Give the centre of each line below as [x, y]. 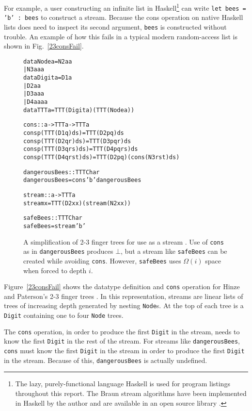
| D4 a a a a [36, 102]
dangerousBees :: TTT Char [62, 172]
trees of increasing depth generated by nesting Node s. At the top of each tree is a [124, 305]
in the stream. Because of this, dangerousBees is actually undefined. [106, 360]
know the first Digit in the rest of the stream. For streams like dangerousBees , [122, 341]
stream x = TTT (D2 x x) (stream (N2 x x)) [77, 203]
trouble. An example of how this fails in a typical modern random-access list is [121, 36]
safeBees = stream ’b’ [55, 226]
